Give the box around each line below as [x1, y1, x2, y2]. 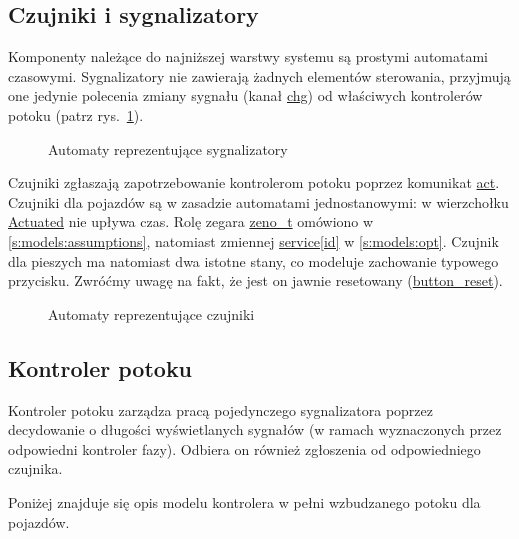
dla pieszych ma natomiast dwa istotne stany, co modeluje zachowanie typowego [8, 250, 499, 271]
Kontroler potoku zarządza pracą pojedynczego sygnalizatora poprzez [8, 399, 433, 420]
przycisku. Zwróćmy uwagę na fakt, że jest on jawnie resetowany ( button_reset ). [8, 270, 503, 291]
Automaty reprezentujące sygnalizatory [48, 138, 288, 159]
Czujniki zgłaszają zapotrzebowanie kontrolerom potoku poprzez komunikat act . [8, 172, 500, 193]
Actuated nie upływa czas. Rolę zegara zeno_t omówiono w [8, 211, 374, 232]
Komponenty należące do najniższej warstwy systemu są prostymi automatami [8, 46, 488, 67]
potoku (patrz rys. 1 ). [8, 104, 144, 125]
